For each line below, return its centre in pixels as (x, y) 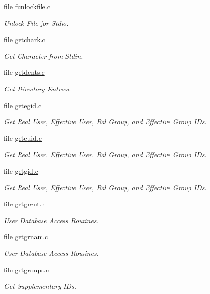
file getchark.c (25, 39)
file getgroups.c (26, 269)
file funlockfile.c (27, 6)
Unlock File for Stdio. (36, 23)
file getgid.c (21, 170)
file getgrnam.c (26, 237)
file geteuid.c (23, 138)
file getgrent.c (24, 204)
